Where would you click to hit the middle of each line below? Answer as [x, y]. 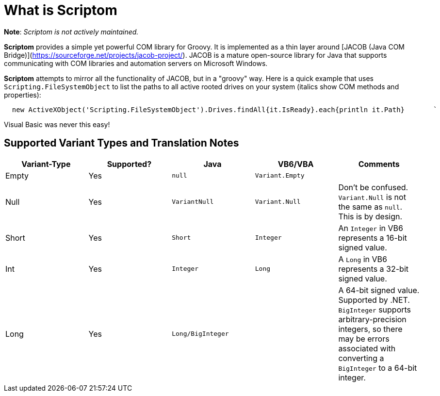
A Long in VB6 [363, 259]
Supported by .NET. [374, 300]
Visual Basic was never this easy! [57, 124]
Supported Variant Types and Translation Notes [122, 143]
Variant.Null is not [372, 197]
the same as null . [370, 206]
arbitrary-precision [372, 319]
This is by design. [370, 216]
